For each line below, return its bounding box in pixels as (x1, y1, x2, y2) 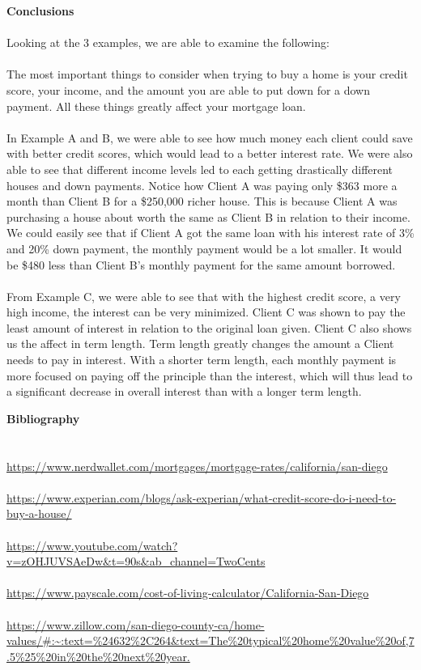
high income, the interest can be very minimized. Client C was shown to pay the (6, 303, 406, 320)
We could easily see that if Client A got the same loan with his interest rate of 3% (6, 224, 415, 241)
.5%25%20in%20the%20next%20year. (6, 647, 190, 664)
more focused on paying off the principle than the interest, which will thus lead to (6, 367, 413, 384)
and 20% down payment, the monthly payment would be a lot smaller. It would (6, 240, 402, 257)
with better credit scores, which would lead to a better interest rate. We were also (6, 145, 413, 162)
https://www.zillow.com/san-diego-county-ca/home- (6, 616, 265, 633)
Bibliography (6, 409, 80, 426)
